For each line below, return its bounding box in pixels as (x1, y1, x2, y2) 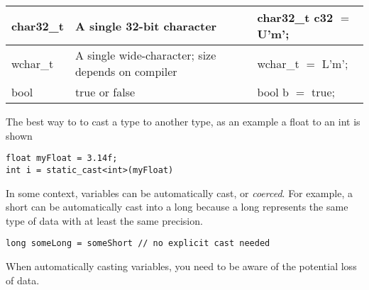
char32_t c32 (257, 9, 334, 26)
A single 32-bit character (75, 17, 217, 34)
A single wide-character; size (75, 47, 216, 63)
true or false (75, 84, 136, 100)
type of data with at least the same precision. (6, 213, 203, 228)
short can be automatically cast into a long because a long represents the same (6, 199, 348, 214)
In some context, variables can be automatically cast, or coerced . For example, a (6, 185, 353, 200)
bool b (257, 84, 289, 100)
